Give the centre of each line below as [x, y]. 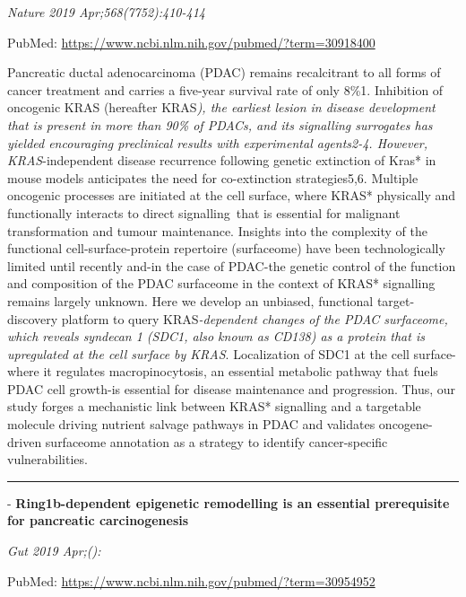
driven [25, 441]
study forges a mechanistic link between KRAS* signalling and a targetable [214, 406]
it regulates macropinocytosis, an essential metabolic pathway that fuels [241, 371]
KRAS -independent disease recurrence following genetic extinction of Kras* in [222, 160]
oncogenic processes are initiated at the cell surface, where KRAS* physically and [232, 195]
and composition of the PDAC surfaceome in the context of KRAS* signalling [221, 283]
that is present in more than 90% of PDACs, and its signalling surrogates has [220, 124]
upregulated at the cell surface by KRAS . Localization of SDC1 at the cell [208, 353]
